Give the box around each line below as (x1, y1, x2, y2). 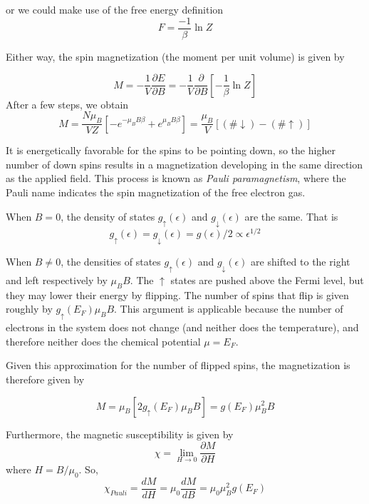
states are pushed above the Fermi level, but (170, 272, 364, 287)
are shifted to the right (251, 254, 350, 269)
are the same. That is (244, 208, 338, 223)
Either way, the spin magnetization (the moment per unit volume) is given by (6, 49, 345, 64)
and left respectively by (6, 272, 108, 287)
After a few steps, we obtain (6, 96, 129, 111)
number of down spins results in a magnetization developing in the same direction (6, 156, 363, 171)
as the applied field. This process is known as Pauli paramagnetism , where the (6, 171, 346, 186)
